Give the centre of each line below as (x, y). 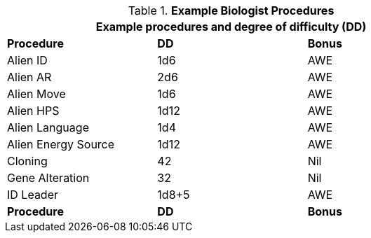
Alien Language (48, 127)
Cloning (27, 161)
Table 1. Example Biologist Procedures (231, 10)
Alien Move (36, 94)
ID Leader (33, 195)
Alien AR (29, 77)
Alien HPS (33, 111)
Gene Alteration (48, 178)
